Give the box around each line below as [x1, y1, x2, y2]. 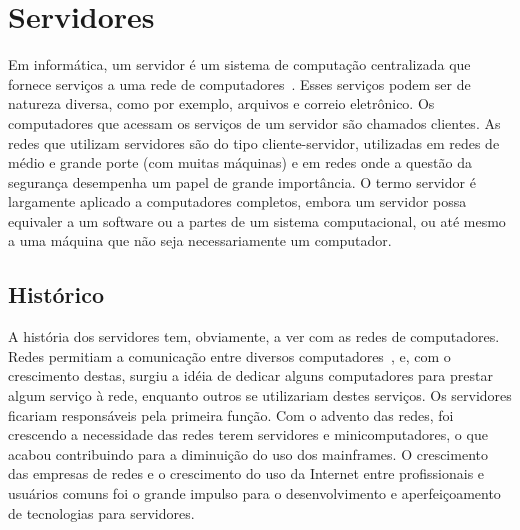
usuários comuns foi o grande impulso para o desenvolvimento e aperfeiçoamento [8, 483, 501, 504]
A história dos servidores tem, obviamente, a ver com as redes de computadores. [8, 326, 500, 347]
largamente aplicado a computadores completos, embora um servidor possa [8, 191, 467, 212]
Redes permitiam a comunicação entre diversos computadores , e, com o [8, 345, 451, 366]
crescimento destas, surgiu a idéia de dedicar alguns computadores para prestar [8, 365, 493, 386]
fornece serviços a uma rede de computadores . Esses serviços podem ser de [8, 73, 471, 94]
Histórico [8, 279, 105, 310]
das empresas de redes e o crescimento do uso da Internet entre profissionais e [8, 463, 485, 484]
